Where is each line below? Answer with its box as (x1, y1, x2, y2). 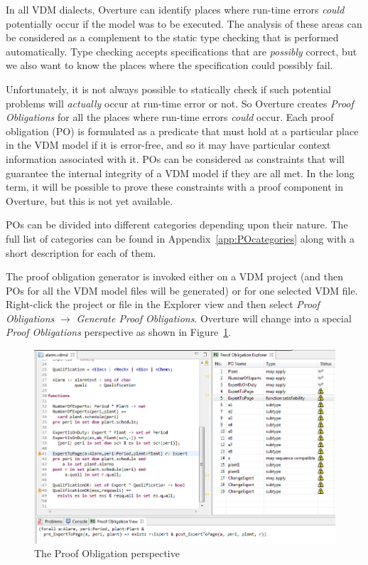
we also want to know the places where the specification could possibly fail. (6, 58, 333, 73)
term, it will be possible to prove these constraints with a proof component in (6, 179, 343, 194)
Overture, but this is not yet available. (6, 193, 173, 208)
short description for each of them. (6, 245, 156, 260)
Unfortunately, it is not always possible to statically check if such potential (6, 81, 331, 96)
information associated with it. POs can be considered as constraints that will (6, 151, 345, 166)
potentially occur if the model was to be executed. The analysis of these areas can (6, 16, 362, 31)
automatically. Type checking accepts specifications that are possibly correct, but (6, 43, 357, 58)
